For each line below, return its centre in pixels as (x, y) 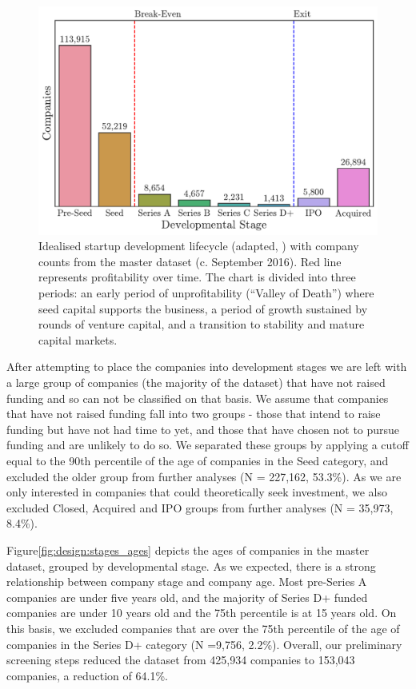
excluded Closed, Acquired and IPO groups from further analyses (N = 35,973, (200, 507)
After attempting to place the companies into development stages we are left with (207, 366)
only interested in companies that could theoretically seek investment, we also (197, 492)
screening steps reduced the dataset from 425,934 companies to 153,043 (181, 660)
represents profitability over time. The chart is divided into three (197, 277)
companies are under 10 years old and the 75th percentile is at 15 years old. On (202, 613)
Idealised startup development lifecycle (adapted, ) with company (199, 246)
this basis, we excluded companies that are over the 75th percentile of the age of (203, 628)
